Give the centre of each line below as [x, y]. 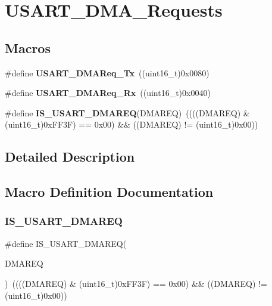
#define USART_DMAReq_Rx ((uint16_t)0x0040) [108, 93]
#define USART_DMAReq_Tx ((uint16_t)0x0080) [107, 72]
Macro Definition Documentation [109, 192]
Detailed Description [70, 157]
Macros [28, 47]
